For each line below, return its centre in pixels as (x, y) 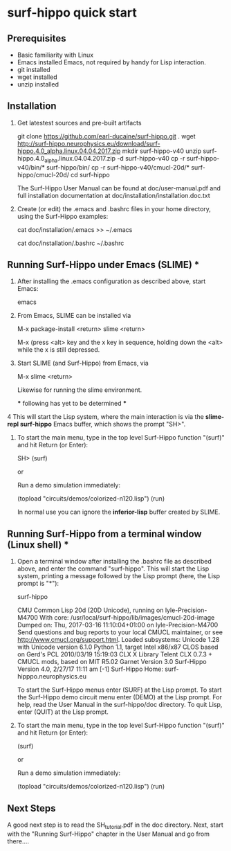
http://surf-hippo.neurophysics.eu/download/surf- (89, 143)
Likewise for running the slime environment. (80, 390)
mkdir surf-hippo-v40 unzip (162, 151)
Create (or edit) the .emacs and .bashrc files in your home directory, (114, 208)
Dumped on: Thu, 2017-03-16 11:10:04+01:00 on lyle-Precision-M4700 (118, 625)
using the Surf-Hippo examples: (63, 216)
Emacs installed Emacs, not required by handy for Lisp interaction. (111, 62)
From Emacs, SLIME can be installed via (74, 316)
